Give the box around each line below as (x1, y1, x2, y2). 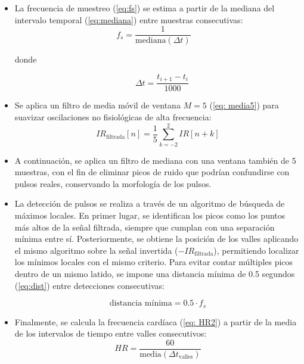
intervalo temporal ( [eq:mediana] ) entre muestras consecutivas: (14, 13, 243, 26)
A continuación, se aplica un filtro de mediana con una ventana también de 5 (14, 154, 296, 166)
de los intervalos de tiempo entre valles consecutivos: (14, 327, 207, 340)
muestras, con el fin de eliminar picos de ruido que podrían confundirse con (14, 166, 290, 178)
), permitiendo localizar (213, 244, 299, 256)
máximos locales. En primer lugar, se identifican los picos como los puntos (14, 209, 286, 222)
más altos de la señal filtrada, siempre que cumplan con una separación (14, 220, 275, 233)
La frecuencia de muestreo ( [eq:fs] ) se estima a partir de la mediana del (14, 2, 275, 14)
